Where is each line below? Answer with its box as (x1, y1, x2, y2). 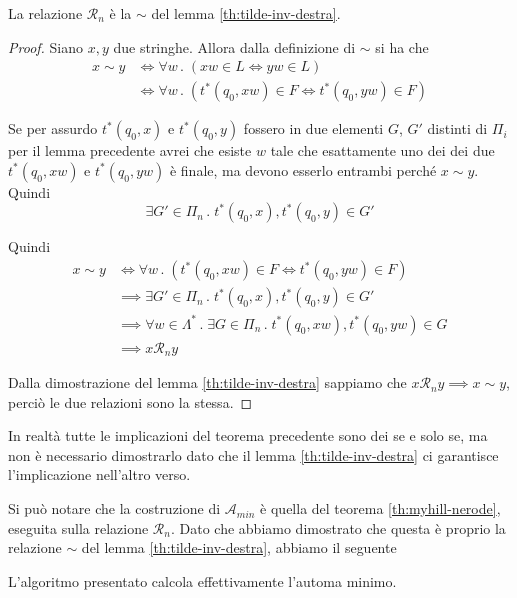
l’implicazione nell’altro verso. (8, 464, 191, 485)
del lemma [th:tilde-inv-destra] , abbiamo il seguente (81, 537, 397, 558)
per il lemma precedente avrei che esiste (8, 140, 252, 161)
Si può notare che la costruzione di (8, 498, 221, 519)
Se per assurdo (8, 118, 98, 139)
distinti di (427, 118, 488, 139)
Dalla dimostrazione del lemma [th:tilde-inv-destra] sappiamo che (8, 372, 407, 393)
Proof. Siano (8, 36, 84, 57)
